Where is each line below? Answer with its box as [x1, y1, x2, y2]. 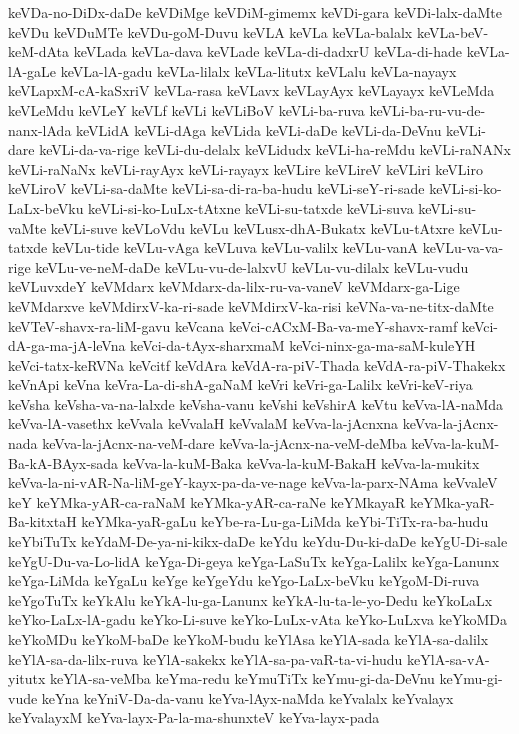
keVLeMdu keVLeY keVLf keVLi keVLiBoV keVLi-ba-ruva [8, 99, 365, 120]
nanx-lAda [8, 119, 72, 140]
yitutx [8, 668, 46, 689]
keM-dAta [8, 41, 70, 62]
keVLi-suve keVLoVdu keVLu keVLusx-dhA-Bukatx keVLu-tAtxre [50, 217, 455, 238]
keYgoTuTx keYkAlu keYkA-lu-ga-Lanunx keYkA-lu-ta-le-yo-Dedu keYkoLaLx [8, 589, 493, 610]
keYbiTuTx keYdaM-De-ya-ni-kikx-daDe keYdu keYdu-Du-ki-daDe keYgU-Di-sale [8, 531, 508, 552]
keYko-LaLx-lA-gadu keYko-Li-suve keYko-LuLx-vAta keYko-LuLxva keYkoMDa [8, 609, 507, 630]
